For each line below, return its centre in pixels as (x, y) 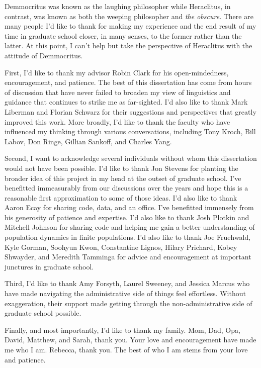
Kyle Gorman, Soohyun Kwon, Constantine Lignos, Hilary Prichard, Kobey (121, 247)
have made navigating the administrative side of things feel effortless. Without (125, 293)
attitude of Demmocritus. (44, 55)
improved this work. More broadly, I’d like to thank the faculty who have (117, 121)
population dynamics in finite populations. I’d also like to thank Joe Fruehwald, (128, 237)
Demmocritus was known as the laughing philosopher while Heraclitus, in (118, 6)
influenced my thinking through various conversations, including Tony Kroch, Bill (130, 131)
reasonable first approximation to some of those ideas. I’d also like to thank (121, 197)
